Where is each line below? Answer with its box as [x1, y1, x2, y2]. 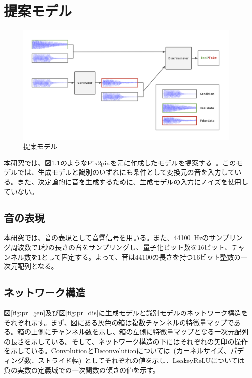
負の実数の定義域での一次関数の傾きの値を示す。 [4, 364, 160, 375]
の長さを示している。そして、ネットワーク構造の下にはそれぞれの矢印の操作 [4, 336, 248, 346]
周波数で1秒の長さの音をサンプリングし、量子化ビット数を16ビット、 [10, 242, 232, 252]
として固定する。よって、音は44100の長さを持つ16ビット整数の [41, 251, 241, 262]
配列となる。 [17, 261, 58, 271]
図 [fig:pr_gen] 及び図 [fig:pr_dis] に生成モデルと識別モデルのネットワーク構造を [4, 307, 248, 317]
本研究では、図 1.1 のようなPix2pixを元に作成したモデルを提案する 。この [4, 157, 236, 167]
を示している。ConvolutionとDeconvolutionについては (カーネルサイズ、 [4, 345, 231, 356]
